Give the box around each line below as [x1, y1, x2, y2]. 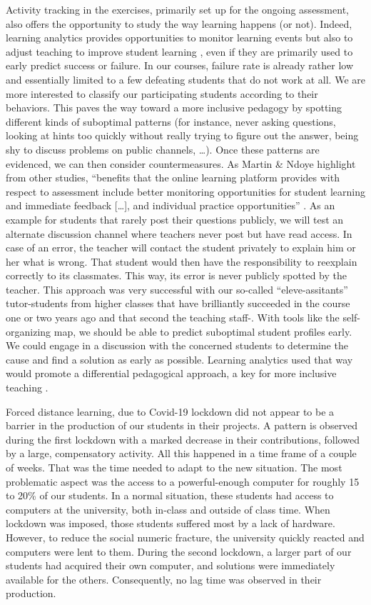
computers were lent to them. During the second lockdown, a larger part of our [6, 544, 352, 559]
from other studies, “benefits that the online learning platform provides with [6, 170, 340, 185]
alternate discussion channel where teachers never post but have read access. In [6, 226, 352, 241]
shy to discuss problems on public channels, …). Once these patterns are [6, 141, 320, 156]
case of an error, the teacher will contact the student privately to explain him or [6, 240, 356, 255]
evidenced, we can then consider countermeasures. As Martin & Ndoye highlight [6, 156, 356, 171]
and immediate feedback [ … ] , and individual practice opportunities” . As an [6, 198, 335, 213]
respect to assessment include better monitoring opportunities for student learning [6, 184, 366, 199]
